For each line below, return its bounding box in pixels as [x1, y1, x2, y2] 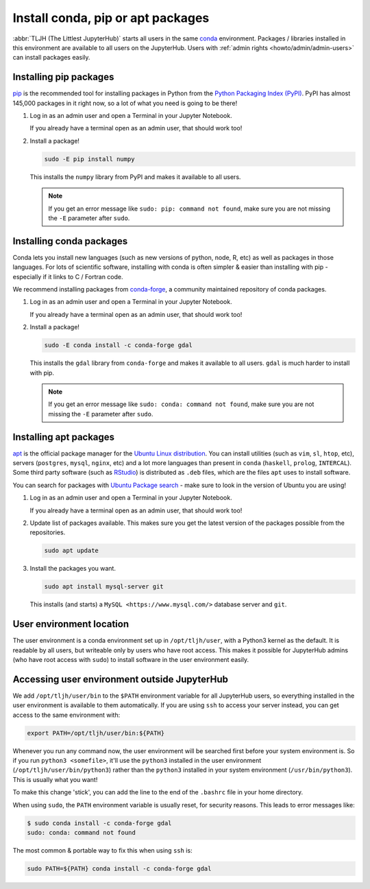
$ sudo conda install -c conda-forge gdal [27, 819, 172, 827]
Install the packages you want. [29, 565, 116, 573]
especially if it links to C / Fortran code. [12, 272, 123, 281]
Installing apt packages [12, 431, 115, 442]
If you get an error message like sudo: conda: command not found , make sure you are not [48, 400, 314, 408]
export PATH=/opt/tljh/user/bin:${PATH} [27, 729, 164, 737]
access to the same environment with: [12, 711, 121, 719]
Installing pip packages [12, 71, 114, 83]
